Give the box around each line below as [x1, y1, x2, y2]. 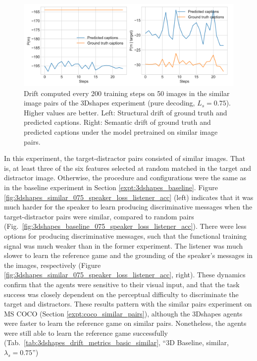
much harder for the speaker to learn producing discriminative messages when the [4, 202, 253, 212]
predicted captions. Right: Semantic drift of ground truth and [24, 117, 211, 127]
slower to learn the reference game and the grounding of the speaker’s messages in [4, 250, 253, 260]
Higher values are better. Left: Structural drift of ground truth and [24, 107, 227, 117]
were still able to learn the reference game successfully [4, 327, 168, 338]
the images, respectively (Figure [4, 259, 101, 270]
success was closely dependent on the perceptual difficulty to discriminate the [4, 289, 239, 299]
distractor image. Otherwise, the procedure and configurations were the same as [4, 172, 247, 183]
